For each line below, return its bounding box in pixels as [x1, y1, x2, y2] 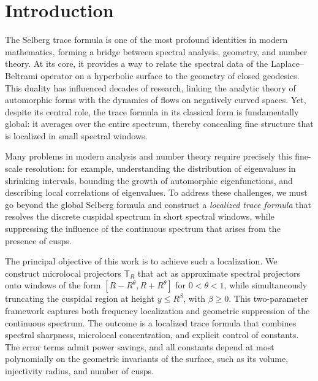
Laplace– [270, 57, 304, 70]
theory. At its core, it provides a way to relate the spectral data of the [5, 57, 268, 70]
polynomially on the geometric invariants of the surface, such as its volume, [5, 352, 289, 365]
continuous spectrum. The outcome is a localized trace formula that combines [5, 316, 297, 329]
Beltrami [5, 69, 38, 82]
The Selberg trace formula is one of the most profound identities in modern [5, 33, 288, 46]
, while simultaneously [224, 279, 308, 291]
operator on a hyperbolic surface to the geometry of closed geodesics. [40, 69, 300, 82]
